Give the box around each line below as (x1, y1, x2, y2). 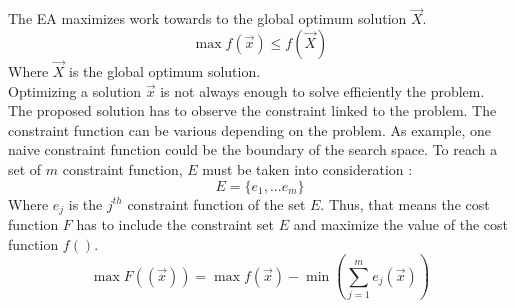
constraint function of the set (127, 193, 306, 214)
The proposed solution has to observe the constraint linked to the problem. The (8, 100, 497, 121)
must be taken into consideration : (202, 159, 413, 179)
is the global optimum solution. (69, 61, 261, 82)
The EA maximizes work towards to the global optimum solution (8, 8, 407, 29)
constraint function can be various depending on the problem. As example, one (8, 119, 491, 140)
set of (8, 159, 42, 179)
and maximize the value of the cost (293, 214, 508, 235)
